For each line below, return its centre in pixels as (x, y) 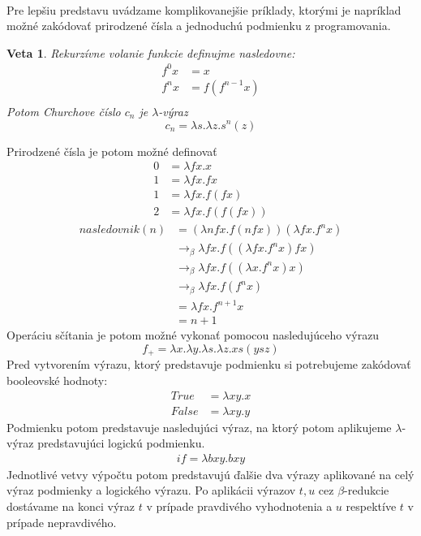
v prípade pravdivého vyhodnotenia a (239, 506)
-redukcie (367, 490)
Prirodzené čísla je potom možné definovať (112, 151)
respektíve (371, 506)
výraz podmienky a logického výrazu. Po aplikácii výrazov (151, 490)
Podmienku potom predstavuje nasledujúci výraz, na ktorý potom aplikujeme (199, 427)
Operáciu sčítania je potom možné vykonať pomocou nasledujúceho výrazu (193, 335)
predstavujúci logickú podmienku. (121, 443)
